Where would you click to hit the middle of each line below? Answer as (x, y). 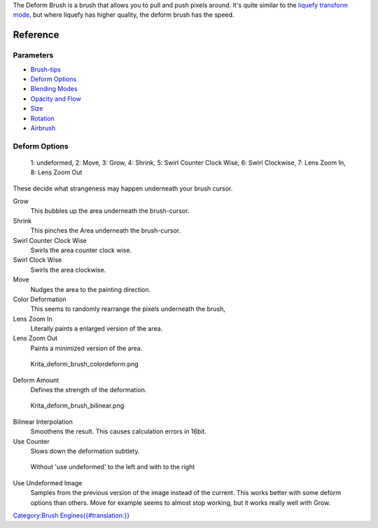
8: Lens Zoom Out (56, 172)
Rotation (43, 118)
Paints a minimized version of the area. (86, 348)
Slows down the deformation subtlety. (85, 451)
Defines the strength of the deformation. (89, 390)
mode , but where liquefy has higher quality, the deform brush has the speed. (124, 15)
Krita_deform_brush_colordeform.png (85, 364)
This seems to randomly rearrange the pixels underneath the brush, (128, 309)
